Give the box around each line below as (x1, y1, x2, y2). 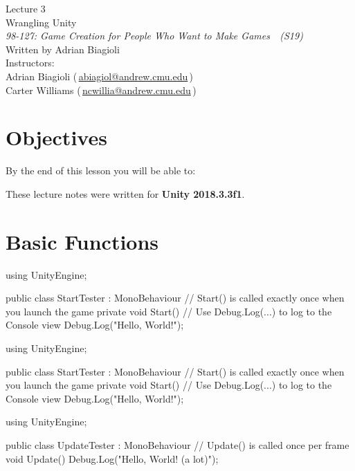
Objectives (6, 123, 107, 151)
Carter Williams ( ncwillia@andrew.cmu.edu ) (6, 82, 197, 97)
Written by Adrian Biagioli (6, 41, 120, 56)
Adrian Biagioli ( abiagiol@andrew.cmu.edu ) (6, 68, 193, 83)
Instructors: (6, 55, 55, 70)
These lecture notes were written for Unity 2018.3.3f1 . (6, 186, 245, 201)
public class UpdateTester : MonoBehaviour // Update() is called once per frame (6, 437, 349, 452)
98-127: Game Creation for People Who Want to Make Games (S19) (6, 28, 303, 43)
